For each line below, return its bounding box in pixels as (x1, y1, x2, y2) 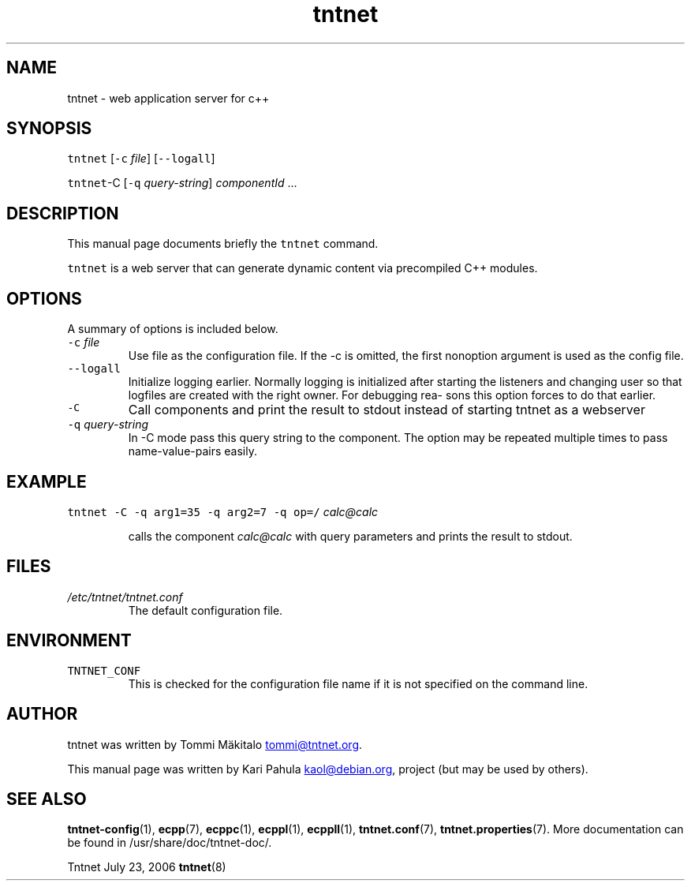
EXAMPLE (6, 471, 87, 492)
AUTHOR (6, 704, 78, 724)
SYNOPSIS (6, 118, 92, 139)
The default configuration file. (128, 603, 283, 617)
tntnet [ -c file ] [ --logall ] (67, 152, 215, 166)
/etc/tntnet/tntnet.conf (67, 589, 183, 604)
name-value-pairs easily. (128, 444, 257, 458)
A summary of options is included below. (67, 322, 278, 336)
